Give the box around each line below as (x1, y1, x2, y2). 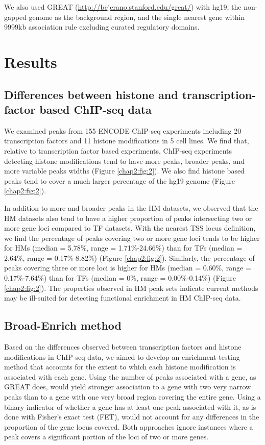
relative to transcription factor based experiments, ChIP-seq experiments (4, 145, 232, 156)
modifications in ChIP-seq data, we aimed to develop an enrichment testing (4, 351, 240, 362)
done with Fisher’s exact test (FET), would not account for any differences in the (4, 411, 259, 422)
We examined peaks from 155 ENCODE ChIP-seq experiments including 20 (4, 125, 242, 136)
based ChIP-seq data (39, 101, 152, 117)
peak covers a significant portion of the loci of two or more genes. (4, 431, 209, 442)
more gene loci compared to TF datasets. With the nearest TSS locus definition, (4, 222, 256, 233)
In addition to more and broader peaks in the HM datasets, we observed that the (4, 202, 258, 213)
